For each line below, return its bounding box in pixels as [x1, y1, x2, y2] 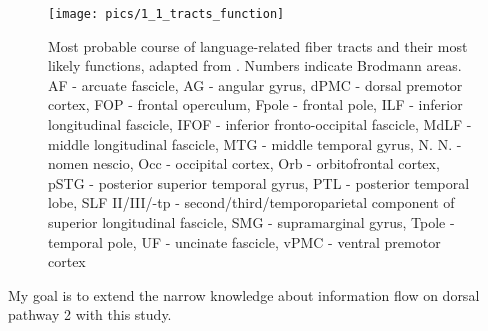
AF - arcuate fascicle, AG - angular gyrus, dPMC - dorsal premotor [48, 74, 463, 95]
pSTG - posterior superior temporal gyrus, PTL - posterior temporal [48, 172, 470, 193]
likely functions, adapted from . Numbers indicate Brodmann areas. [48, 55, 462, 76]
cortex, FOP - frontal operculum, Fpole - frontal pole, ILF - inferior [48, 94, 463, 115]
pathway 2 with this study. [8, 304, 172, 325]
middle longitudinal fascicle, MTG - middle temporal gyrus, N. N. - [48, 133, 462, 154]
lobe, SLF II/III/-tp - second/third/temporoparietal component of [48, 192, 455, 213]
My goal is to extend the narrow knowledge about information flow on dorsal [8, 284, 480, 305]
